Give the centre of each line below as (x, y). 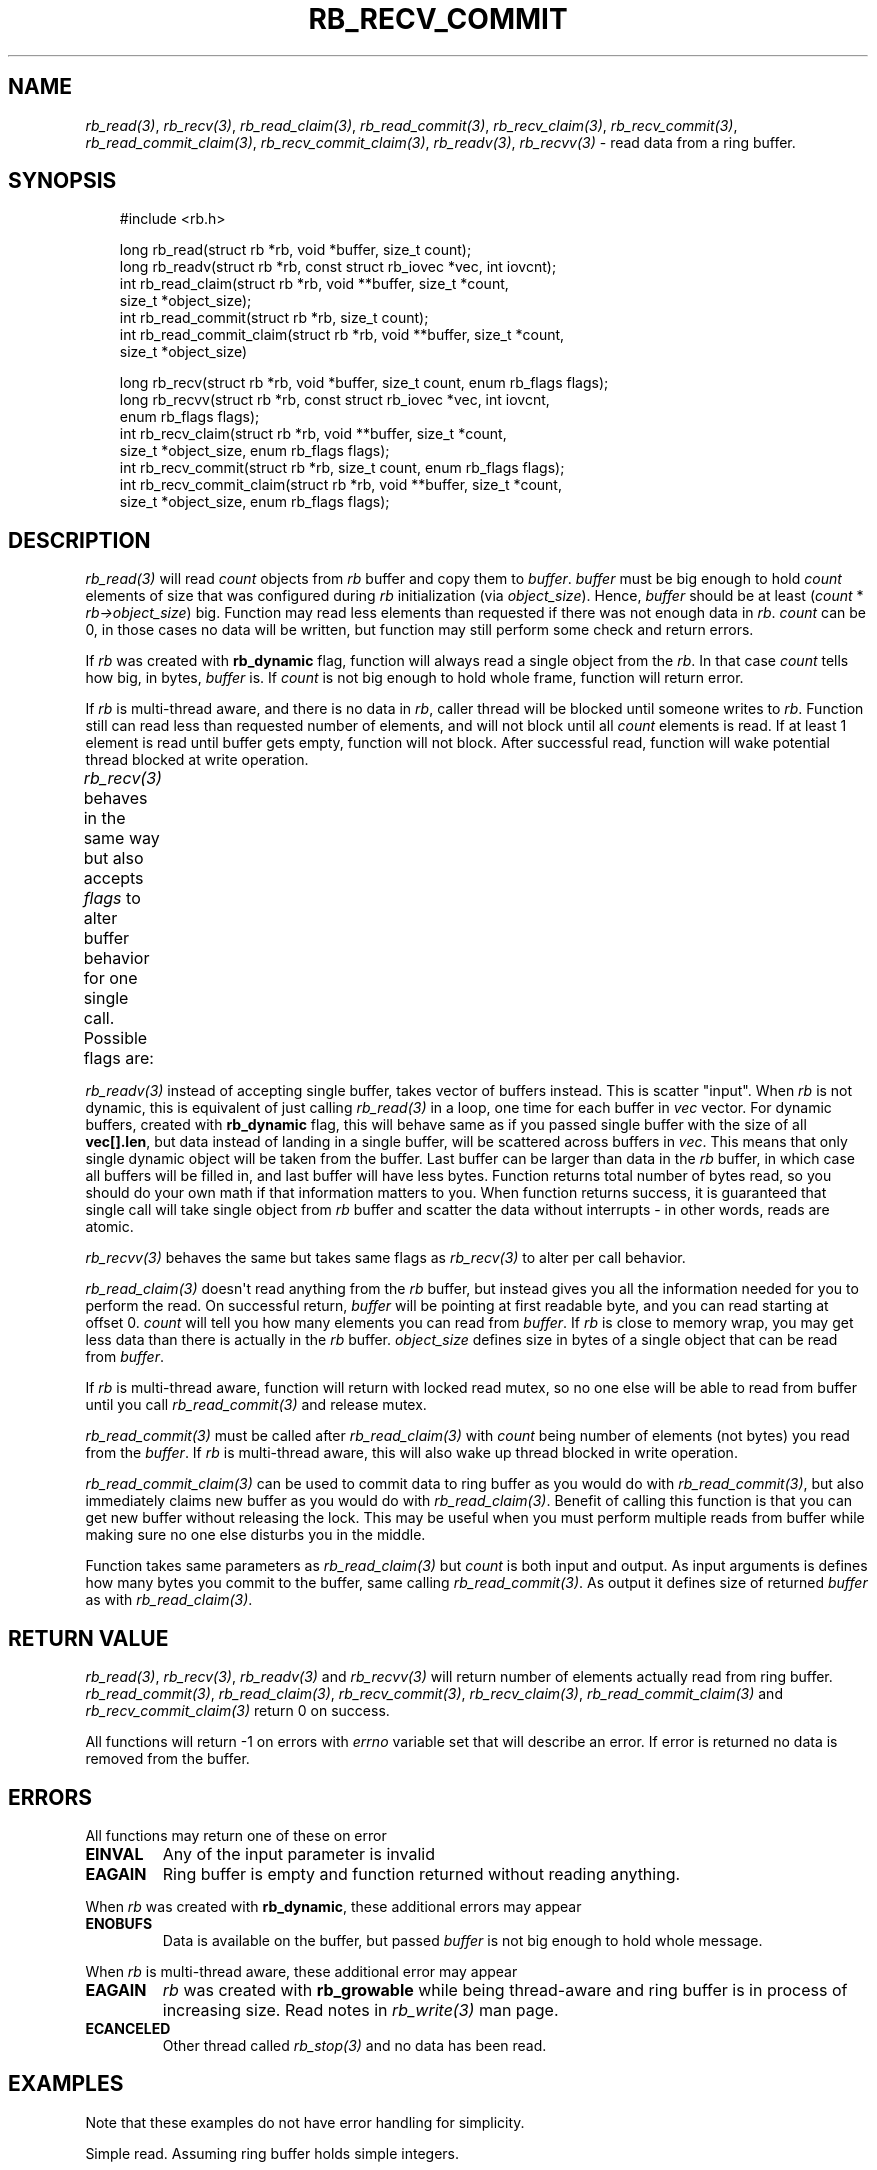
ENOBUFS (119, 1923)
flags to (112, 898)
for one (110, 978)
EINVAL (114, 1853)
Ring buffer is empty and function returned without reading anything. (421, 1873)
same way (121, 838)
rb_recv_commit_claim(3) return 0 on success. (237, 1711)
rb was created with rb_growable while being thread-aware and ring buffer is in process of (505, 1989)
